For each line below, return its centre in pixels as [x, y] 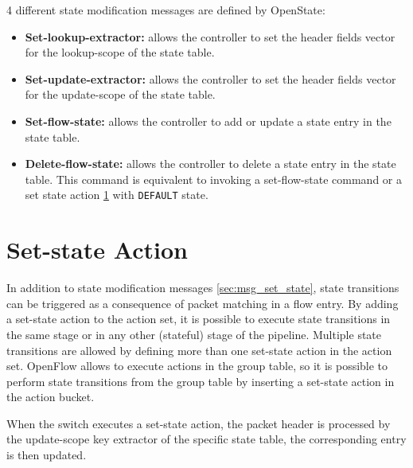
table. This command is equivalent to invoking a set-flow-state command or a [213, 179]
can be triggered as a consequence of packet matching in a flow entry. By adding [203, 303]
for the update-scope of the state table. [120, 94]
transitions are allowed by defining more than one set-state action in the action [199, 350]
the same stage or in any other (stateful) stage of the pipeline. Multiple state [194, 334]
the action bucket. [51, 397]
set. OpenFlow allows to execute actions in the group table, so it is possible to [197, 366]
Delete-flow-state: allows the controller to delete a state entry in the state [210, 164]
